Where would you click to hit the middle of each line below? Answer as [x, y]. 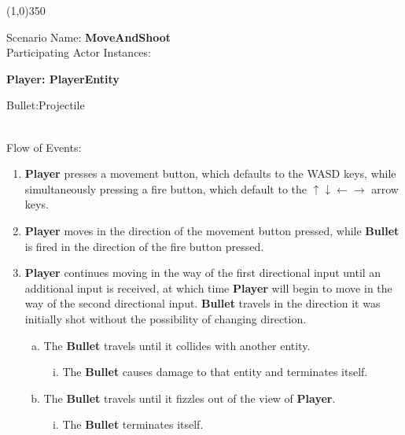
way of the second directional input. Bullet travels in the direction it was [202, 303]
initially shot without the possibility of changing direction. [166, 318]
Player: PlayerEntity [63, 78]
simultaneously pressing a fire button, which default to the [166, 188]
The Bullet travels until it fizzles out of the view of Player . [190, 398]
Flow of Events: [44, 147]
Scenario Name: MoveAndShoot [89, 37]
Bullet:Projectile [46, 105]
